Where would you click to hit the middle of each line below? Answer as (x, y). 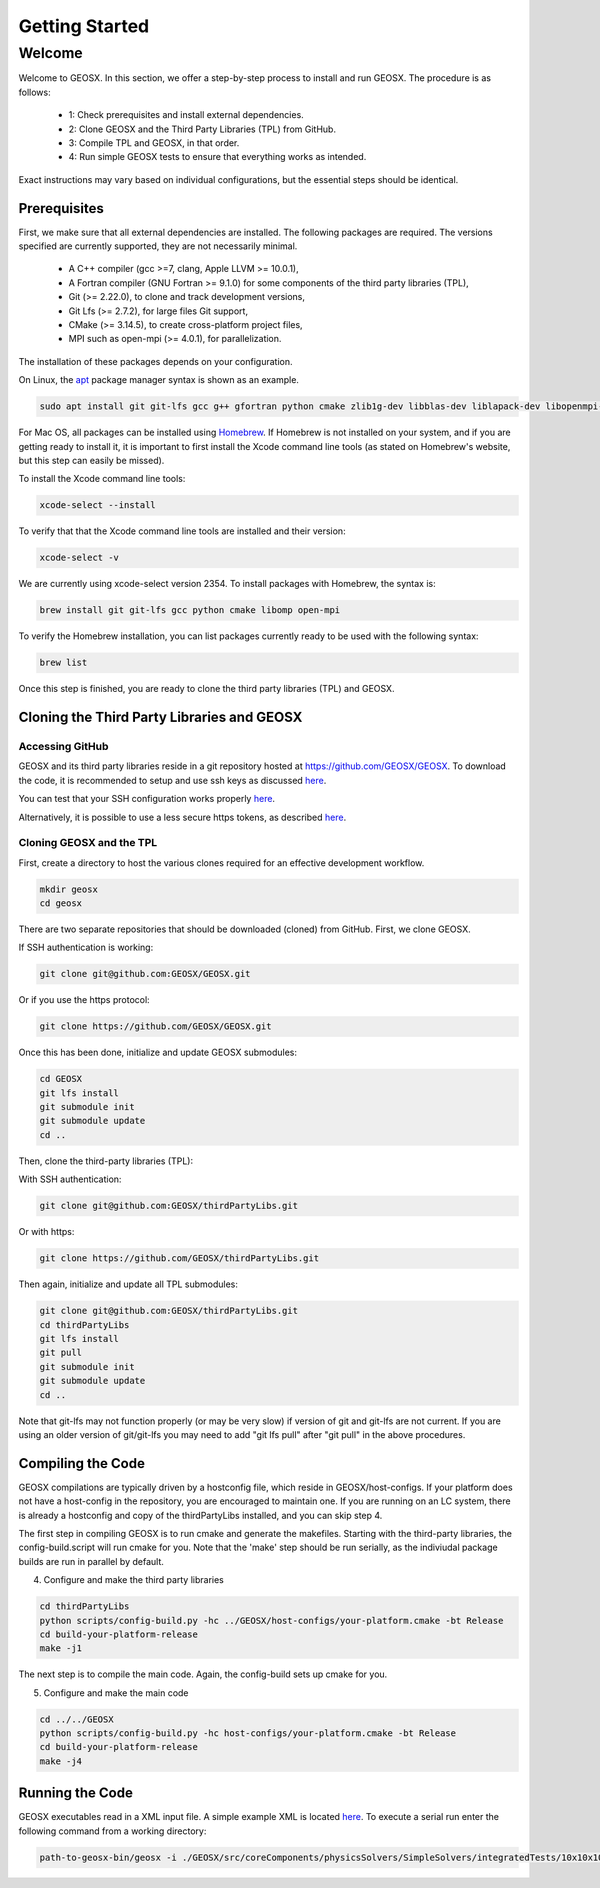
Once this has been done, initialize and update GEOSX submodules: (157, 1052)
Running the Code (76, 1793)
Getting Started (84, 26)
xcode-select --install (98, 505)
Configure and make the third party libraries (134, 1580)
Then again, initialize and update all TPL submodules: (128, 1284)
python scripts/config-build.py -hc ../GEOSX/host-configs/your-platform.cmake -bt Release (271, 1620)
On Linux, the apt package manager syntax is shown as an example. (159, 380)
